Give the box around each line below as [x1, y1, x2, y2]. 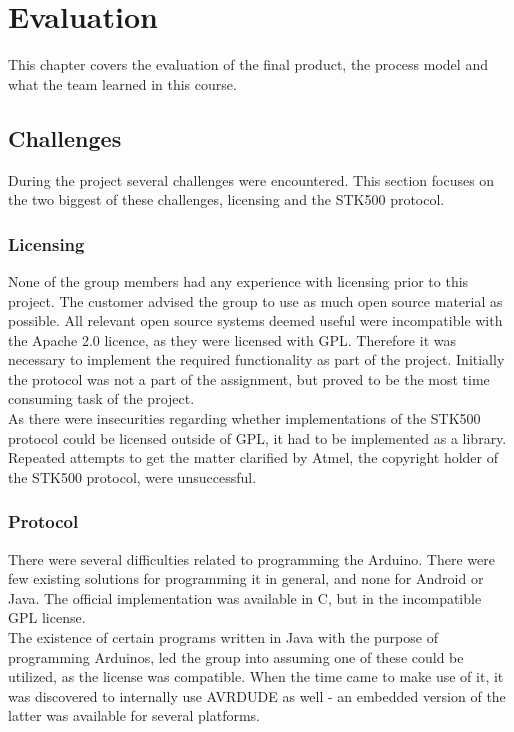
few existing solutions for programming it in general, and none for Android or [8, 568, 484, 589]
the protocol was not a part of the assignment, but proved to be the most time [8, 368, 490, 389]
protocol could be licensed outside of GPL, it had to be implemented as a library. [8, 427, 507, 448]
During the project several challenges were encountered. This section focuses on [8, 169, 495, 190]
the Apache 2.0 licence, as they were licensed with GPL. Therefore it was [8, 329, 456, 350]
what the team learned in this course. [8, 73, 237, 94]
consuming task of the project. [8, 388, 195, 409]
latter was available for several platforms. [8, 705, 260, 726]
